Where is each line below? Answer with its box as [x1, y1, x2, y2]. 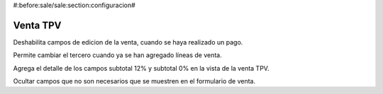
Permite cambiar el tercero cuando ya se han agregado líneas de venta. [13, 51, 223, 59]
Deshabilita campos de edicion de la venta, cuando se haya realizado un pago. [13, 37, 243, 46]
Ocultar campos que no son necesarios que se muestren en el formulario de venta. [13, 77, 255, 86]
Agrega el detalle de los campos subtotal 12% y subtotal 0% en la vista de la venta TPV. [13, 64, 270, 72]
